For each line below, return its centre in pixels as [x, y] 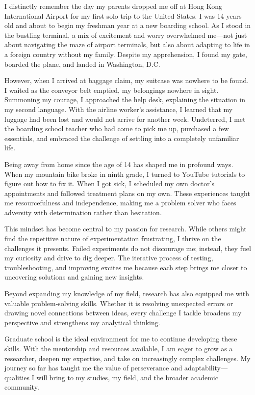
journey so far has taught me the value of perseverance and [93, 368]
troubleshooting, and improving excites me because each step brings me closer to [126, 267]
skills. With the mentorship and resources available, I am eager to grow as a [119, 348]
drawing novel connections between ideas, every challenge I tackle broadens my [123, 313]
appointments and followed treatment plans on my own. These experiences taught [127, 193]
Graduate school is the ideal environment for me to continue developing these [121, 339]
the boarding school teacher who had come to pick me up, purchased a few [117, 128]
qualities [17, 377]
